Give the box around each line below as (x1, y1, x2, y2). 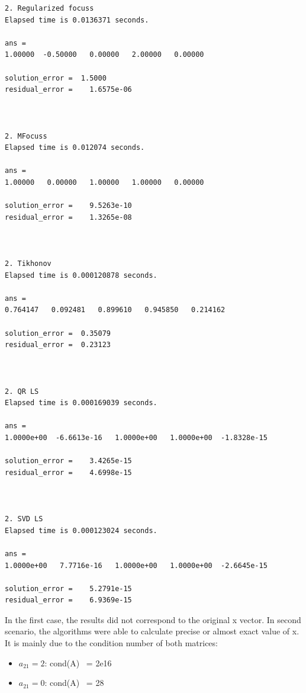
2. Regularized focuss (5, 4, 94, 12)
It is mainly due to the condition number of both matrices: (5, 637, 218, 649)
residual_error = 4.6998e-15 (5, 468, 132, 477)
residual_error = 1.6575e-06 (5, 85, 132, 94)
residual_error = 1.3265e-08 (5, 213, 132, 222)
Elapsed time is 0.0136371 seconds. (5, 15, 149, 24)
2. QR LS (5, 387, 39, 396)
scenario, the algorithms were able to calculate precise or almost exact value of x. (5, 625, 299, 637)
